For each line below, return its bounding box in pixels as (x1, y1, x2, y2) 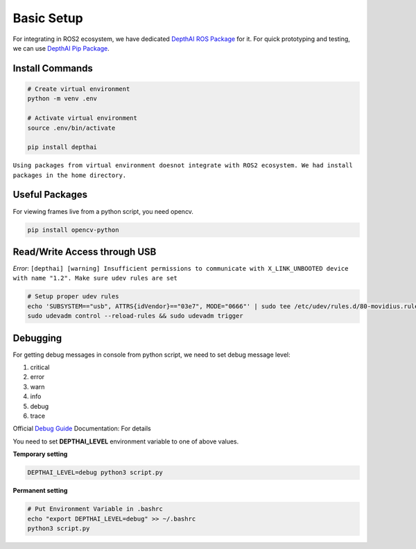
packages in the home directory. (12, 171, 127, 179)
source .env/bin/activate (27, 124, 116, 132)
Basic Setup (12, 10, 83, 26)
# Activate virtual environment (27, 115, 138, 122)
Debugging (12, 332, 62, 344)
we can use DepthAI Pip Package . (12, 44, 110, 52)
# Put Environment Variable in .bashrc (27, 505, 163, 513)
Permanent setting (12, 487, 68, 495)
